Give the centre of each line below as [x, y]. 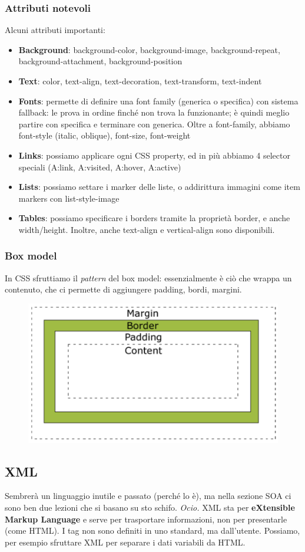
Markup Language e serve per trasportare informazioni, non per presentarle [146, 519]
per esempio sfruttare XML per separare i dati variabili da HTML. [125, 542]
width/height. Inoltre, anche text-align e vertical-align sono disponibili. [147, 229]
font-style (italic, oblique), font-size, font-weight [105, 135]
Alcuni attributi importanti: [55, 30]
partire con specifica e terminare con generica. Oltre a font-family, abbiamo [154, 124]
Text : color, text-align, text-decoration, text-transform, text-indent [140, 81]
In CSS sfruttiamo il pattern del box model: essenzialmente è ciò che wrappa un [148, 277]
